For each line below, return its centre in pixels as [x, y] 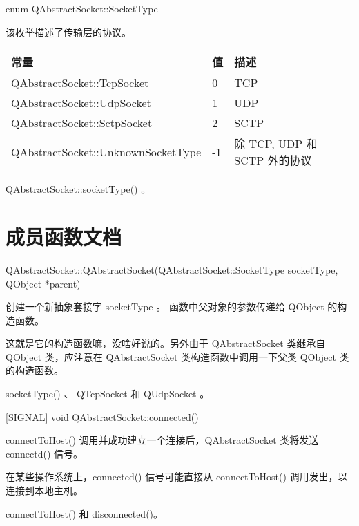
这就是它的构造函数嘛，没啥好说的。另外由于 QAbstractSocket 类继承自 [166, 343]
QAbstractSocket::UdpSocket [81, 103]
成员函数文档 [64, 236]
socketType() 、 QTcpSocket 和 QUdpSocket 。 [108, 394]
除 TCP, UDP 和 [276, 144]
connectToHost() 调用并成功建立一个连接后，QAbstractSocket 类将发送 [162, 440]
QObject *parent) [43, 283]
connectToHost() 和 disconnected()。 [85, 513]
